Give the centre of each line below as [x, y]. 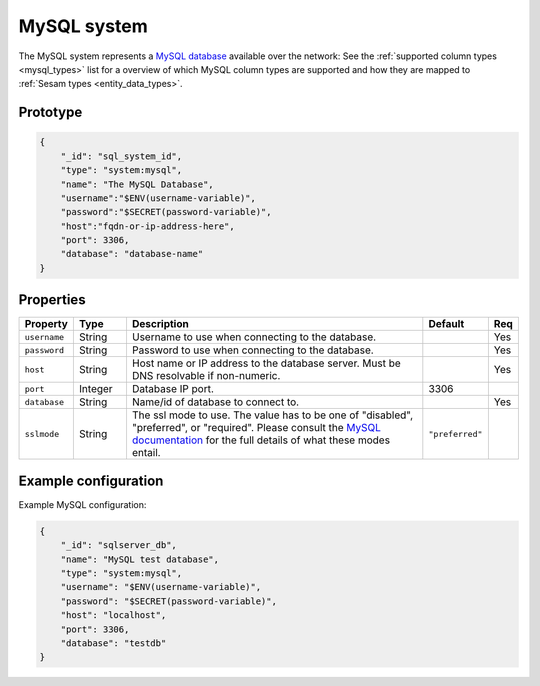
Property [46, 324]
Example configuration [91, 480]
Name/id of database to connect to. [215, 402]
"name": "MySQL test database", [140, 559]
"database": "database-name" [132, 254]
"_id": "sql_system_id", [121, 156]
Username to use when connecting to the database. [254, 337]
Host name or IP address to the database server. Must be [266, 363]
